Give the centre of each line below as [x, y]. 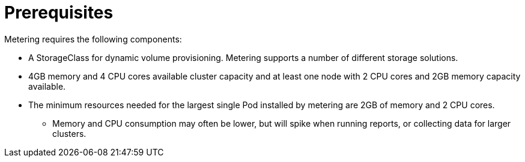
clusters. [69, 133]
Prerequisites [59, 13]
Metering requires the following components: [93, 39]
